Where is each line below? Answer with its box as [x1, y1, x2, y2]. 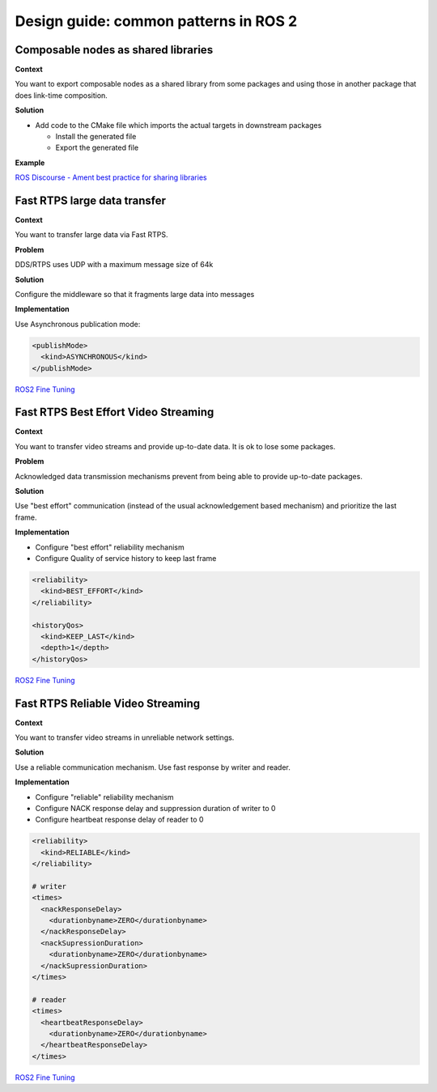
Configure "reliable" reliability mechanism [35, 792, 174, 801]
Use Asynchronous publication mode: [15, 319, 141, 329]
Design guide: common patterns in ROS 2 [15, 12, 298, 30]
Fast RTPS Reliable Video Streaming [15, 696, 201, 710]
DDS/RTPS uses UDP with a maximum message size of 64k [15, 260, 214, 270]
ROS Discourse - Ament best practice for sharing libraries [15, 172, 207, 182]
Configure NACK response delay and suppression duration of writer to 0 [35, 803, 276, 813]
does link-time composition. [15, 90, 108, 100]
